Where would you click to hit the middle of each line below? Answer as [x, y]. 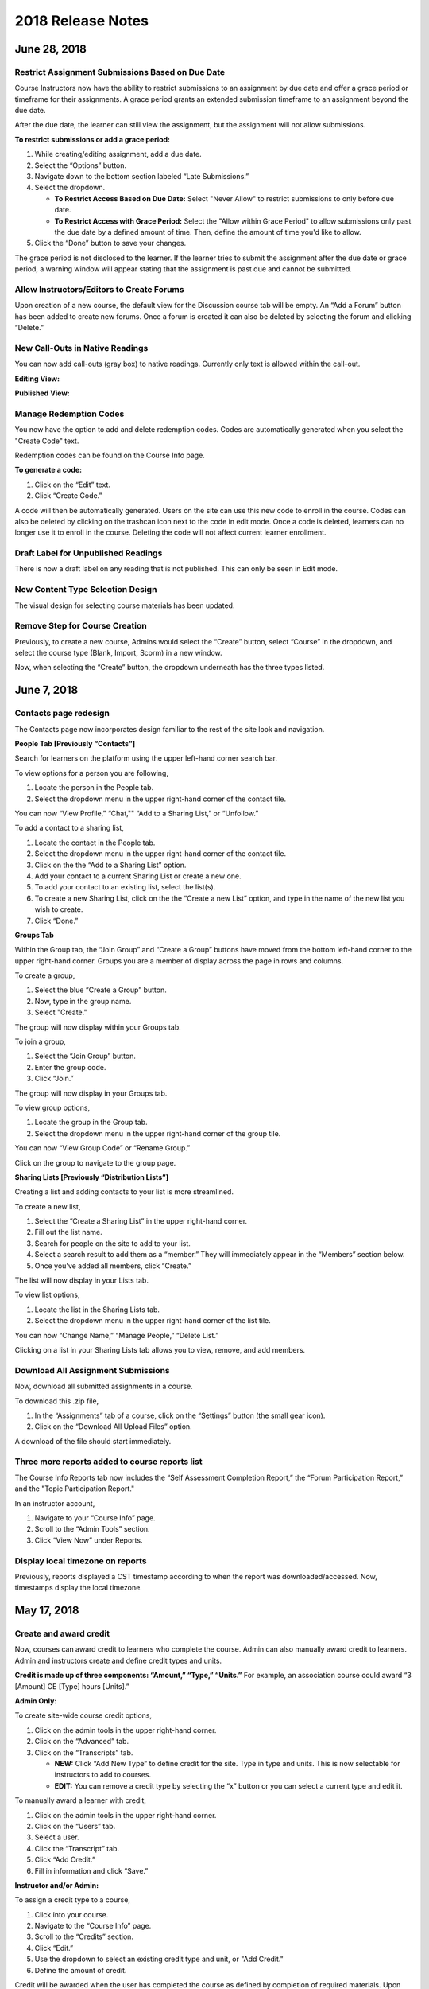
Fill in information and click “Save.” [91, 1870]
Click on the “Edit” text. [73, 485]
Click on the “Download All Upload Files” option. [113, 1427]
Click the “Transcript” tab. [77, 1848]
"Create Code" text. [47, 441]
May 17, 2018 [47, 1611]
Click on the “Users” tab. [75, 1826]
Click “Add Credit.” [65, 1860]
